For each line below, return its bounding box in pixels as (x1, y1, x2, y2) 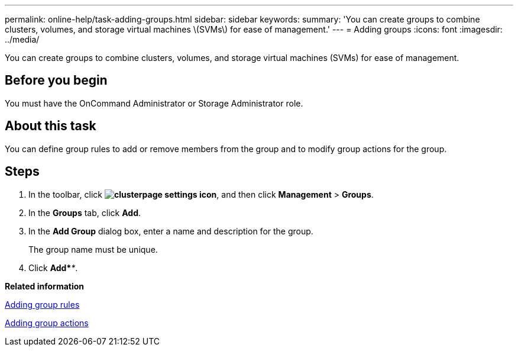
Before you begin (5, 73, 108, 88)
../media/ (5, 34, 40, 44)
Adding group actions (5, 317, 89, 328)
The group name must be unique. (28, 244, 158, 255)
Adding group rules (5, 299, 80, 310)
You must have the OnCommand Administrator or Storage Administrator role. (5, 98, 303, 108)
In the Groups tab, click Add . (28, 207, 141, 218)
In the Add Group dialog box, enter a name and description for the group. (28, 226, 313, 236)
